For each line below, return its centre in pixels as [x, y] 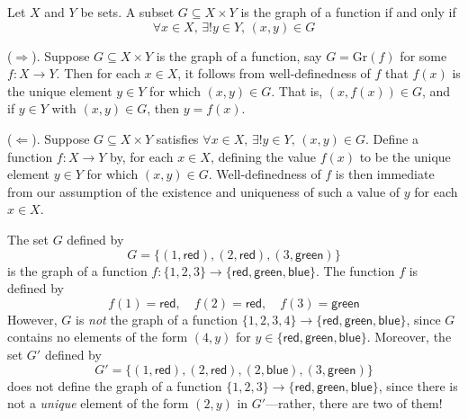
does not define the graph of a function [115, 385]
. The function [355, 270]
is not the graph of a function [157, 319]
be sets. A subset [127, 12]
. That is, [297, 90]
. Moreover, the [409, 337]
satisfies [177, 138]
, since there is [418, 385]
